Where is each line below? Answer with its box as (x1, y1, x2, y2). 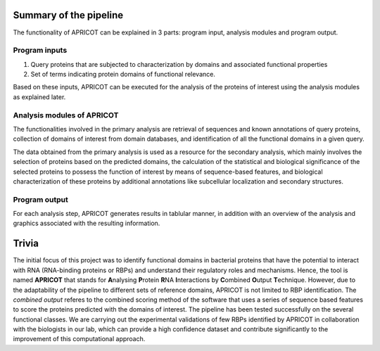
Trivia (13, 238, 39, 250)
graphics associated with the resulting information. (13, 219, 160, 228)
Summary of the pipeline (13, 9, 123, 21)
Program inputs (13, 46, 68, 56)
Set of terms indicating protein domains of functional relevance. (30, 70, 216, 79)
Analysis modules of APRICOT (13, 110, 119, 120)
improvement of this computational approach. (13, 335, 146, 343)
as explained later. (13, 92, 66, 101)
